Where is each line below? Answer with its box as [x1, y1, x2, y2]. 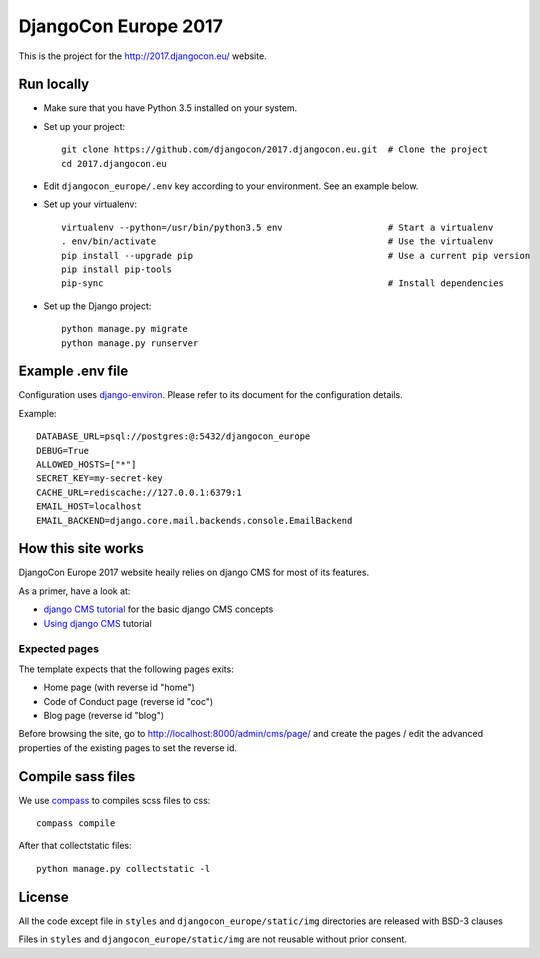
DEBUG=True [36, 445, 90, 456]
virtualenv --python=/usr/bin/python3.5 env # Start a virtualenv [61, 221, 494, 233]
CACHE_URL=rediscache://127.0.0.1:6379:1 [36, 486, 242, 498]
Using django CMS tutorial [43, 617, 152, 629]
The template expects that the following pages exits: [18, 663, 234, 675]
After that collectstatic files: [18, 840, 132, 852]
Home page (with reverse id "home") [43, 681, 195, 694]
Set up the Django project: [43, 300, 152, 312]
